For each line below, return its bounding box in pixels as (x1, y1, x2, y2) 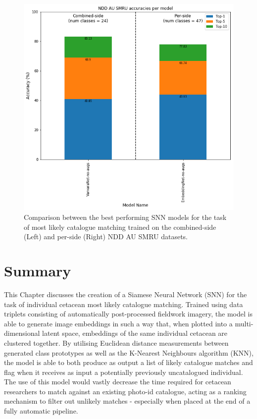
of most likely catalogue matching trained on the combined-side (24, 221, 216, 232)
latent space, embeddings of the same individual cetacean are (42, 328, 228, 338)
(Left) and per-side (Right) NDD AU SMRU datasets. (24, 231, 188, 242)
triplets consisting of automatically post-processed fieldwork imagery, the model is (4, 309, 253, 319)
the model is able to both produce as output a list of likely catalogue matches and (4, 357, 253, 367)
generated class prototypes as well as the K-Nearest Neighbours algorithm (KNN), (4, 347, 254, 358)
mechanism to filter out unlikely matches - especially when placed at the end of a (4, 396, 251, 406)
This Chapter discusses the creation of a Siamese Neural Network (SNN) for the (4, 289, 247, 299)
